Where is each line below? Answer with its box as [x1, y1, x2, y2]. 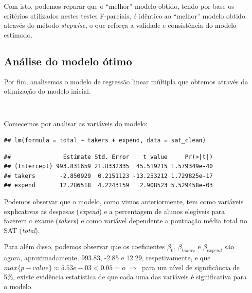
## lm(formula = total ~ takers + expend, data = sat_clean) [4, 137, 206, 144]
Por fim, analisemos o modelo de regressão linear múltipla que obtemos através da [4, 76, 249, 86]
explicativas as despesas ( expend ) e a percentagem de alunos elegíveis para [4, 206, 225, 216]
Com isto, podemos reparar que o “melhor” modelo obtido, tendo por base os [4, 1, 234, 11]
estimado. [4, 29, 33, 39]
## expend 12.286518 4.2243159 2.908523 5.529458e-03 [4, 182, 213, 189]
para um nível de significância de [142, 262, 240, 272]
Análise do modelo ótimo [4, 53, 132, 68]
